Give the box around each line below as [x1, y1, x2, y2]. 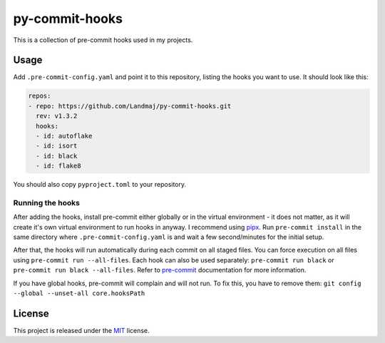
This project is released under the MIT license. [13, 326, 150, 334]
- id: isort [36, 142, 78, 150]
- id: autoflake [36, 132, 93, 140]
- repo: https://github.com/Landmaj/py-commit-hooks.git [28, 102, 232, 110]
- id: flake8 [36, 162, 81, 170]
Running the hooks [13, 198, 80, 208]
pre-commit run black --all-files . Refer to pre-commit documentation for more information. [13, 266, 307, 275]
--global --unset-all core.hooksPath [13, 290, 145, 297]
